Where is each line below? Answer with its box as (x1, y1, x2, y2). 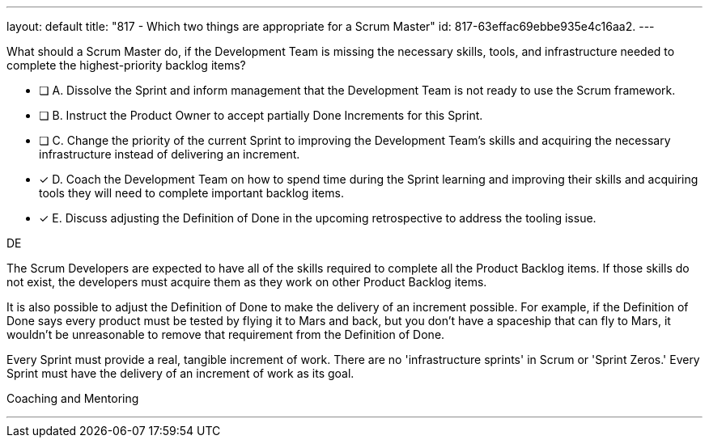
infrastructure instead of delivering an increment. (39, 147, 300, 161)
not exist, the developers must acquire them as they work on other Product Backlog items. (6, 275, 487, 289)
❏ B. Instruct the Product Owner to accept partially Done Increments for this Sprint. (39, 108, 483, 122)
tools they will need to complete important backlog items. (39, 186, 344, 200)
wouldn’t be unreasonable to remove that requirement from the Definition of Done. (6, 328, 445, 341)
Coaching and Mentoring (6, 391, 139, 405)
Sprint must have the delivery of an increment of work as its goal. (6, 366, 354, 380)
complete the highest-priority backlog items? (6, 58, 246, 72)
